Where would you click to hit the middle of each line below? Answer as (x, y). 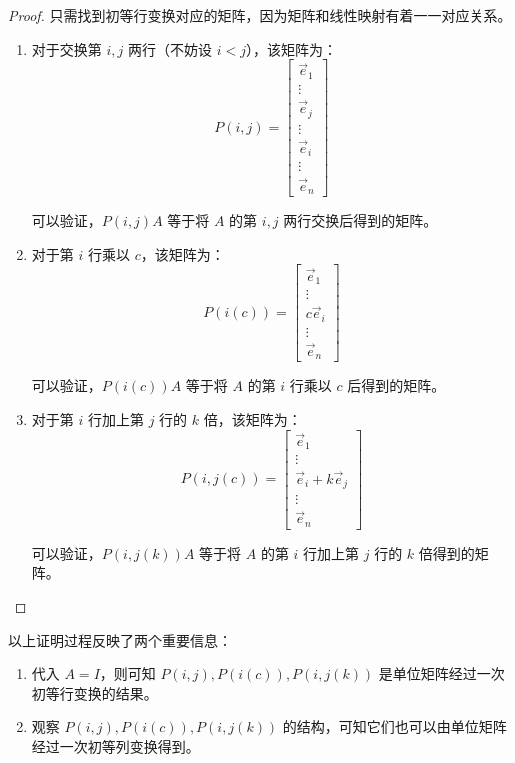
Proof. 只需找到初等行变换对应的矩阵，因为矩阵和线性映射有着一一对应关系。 (260, 15)
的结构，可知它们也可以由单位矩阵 (394, 726)
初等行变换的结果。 (94, 692)
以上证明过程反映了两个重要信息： (120, 639)
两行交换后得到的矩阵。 (360, 220)
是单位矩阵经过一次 (441, 673)
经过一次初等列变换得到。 (115, 746)
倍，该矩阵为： (252, 419)
